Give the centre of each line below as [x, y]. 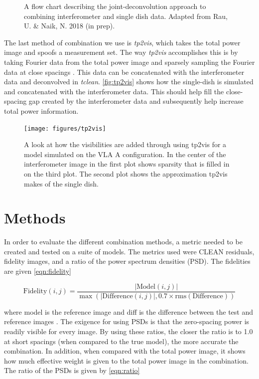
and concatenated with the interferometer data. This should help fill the [114, 91]
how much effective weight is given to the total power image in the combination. [126, 360]
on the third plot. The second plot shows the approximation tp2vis [126, 173]
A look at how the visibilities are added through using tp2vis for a [125, 144]
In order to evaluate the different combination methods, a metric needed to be [123, 242]
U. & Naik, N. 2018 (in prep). [69, 26]
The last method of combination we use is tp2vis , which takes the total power [122, 42]
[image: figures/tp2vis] [65, 128]
